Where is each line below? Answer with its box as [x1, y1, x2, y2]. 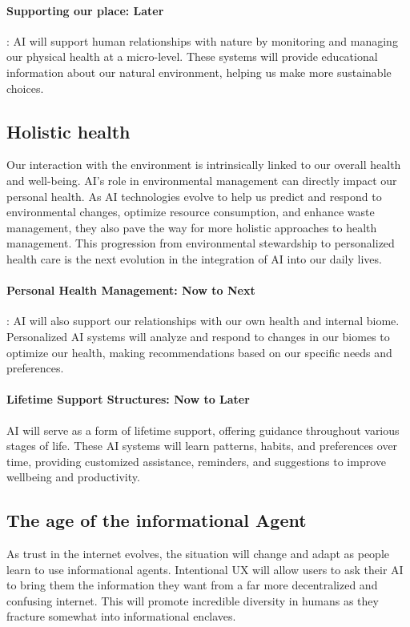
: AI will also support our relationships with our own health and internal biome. [6, 312, 400, 329]
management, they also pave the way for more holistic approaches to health [6, 219, 377, 235]
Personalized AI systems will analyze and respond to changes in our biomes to [6, 328, 390, 344]
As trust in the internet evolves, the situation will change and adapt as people [6, 545, 390, 562]
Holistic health [6, 119, 131, 143]
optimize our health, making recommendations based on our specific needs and [6, 344, 392, 360]
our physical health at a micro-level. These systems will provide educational [6, 48, 378, 65]
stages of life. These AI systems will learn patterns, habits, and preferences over [6, 437, 398, 454]
